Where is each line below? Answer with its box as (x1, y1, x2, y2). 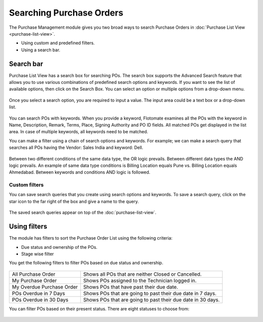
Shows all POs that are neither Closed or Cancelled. (83, 271, 202, 278)
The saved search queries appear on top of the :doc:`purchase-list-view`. (9, 210, 157, 216)
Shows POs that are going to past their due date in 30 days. (83, 296, 220, 303)
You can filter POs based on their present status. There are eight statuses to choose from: (9, 305, 189, 312)
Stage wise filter (21, 251, 54, 257)
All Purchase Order (12, 271, 56, 278)
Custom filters (9, 181, 44, 188)
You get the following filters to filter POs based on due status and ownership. (9, 260, 163, 266)
